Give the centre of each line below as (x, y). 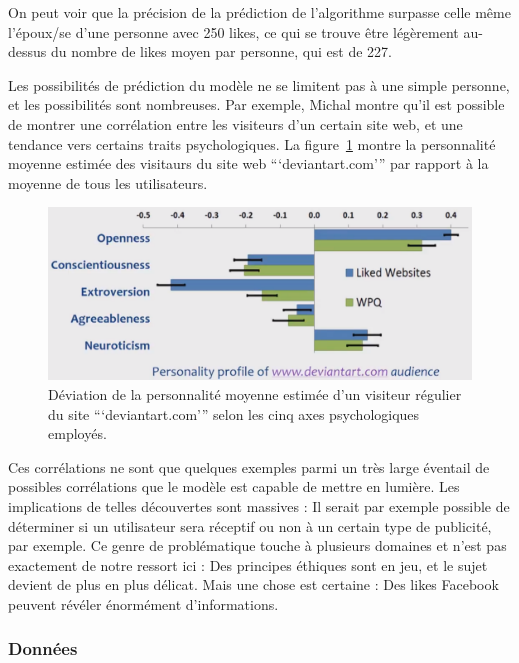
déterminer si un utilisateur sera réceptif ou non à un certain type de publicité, (250, 525)
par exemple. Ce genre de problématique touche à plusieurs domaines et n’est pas (257, 545)
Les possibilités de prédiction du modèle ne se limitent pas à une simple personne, (259, 84)
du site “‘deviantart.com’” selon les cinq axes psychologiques (234, 413)
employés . (77, 433)
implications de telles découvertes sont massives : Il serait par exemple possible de (259, 505)
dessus (27, 51)
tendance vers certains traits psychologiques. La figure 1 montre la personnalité (252, 143)
